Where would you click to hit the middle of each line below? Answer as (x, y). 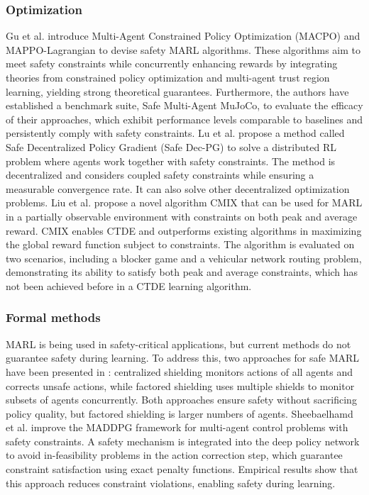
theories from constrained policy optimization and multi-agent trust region (168, 77)
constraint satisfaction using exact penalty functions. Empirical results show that (182, 469)
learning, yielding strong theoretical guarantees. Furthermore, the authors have (177, 91)
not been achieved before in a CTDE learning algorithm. (129, 285)
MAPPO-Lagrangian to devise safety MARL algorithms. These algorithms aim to (183, 49)
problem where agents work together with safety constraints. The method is (171, 161)
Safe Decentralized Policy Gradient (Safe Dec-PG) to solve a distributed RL (171, 146)
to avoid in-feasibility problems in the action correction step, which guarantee (174, 455)
